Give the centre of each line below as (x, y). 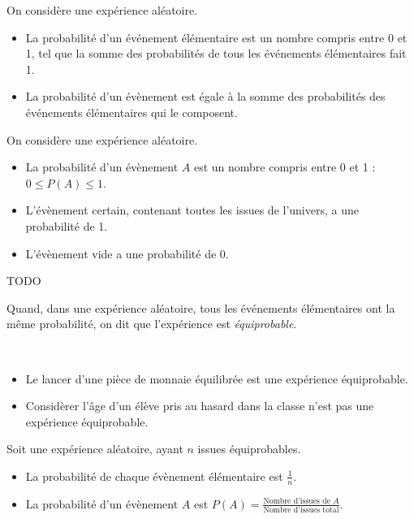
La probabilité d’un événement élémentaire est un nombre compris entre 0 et (216, 37)
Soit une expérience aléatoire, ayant (95, 449)
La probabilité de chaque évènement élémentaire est (154, 476)
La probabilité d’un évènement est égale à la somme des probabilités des (205, 96)
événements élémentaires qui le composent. (132, 112)
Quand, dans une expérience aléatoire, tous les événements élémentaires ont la (201, 307)
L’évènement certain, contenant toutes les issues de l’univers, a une (192, 210)
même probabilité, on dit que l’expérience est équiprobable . (152, 324)
